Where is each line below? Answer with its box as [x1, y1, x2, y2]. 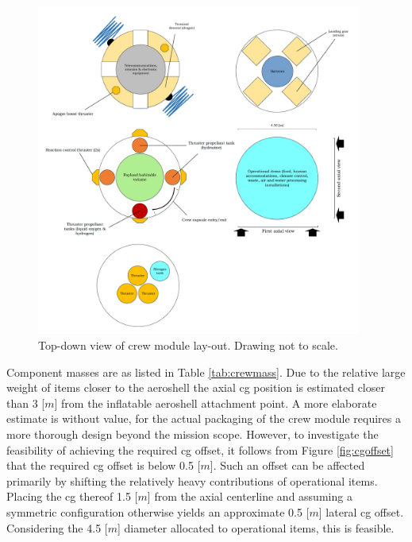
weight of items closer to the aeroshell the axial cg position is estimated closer [6, 379, 385, 396]
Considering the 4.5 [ [6, 519, 108, 536]
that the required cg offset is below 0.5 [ [6, 457, 201, 474]
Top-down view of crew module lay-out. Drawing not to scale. [38, 337, 338, 354]
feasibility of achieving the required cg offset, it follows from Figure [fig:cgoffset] [6, 441, 394, 458]
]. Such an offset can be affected [210, 457, 365, 474]
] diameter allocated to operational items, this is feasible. [117, 519, 395, 536]
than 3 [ [6, 394, 45, 411]
